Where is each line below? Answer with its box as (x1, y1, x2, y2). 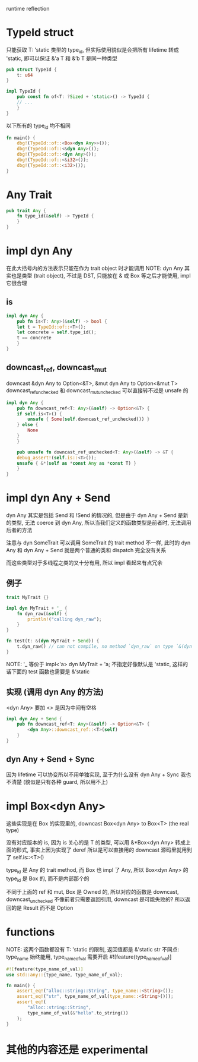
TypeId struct (6, 26, 74, 39)
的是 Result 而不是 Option (11, 905, 74, 912)
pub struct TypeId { (6, 67, 58, 73)
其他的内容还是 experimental (6, 1043, 148, 1057)
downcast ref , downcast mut (6, 363, 107, 374)
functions (6, 925, 55, 939)
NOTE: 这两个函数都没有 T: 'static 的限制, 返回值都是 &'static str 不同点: (6, 946, 180, 953)
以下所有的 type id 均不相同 (6, 122, 71, 130)
